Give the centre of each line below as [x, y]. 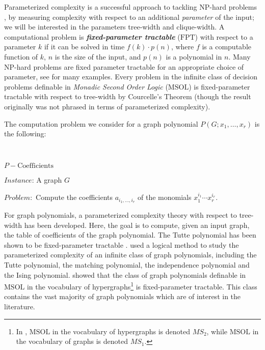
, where [182, 47]
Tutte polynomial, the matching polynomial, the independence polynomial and [127, 264]
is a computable [227, 47]
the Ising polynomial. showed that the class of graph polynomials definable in [125, 274]
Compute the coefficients [74, 197]
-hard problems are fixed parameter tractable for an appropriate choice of [129, 66]
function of [21, 56]
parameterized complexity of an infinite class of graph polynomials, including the [130, 255]
